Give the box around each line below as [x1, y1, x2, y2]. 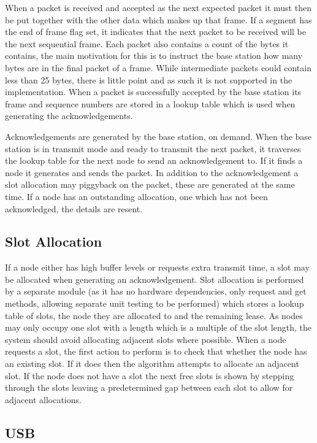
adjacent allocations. [5, 393, 82, 406]
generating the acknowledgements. [5, 109, 133, 122]
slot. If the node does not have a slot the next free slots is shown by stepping [5, 369, 294, 382]
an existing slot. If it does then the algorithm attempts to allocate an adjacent [5, 357, 299, 370]
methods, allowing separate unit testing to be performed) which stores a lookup [5, 297, 304, 310]
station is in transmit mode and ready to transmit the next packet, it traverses [5, 142, 301, 155]
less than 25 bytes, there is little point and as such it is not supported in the [5, 73, 292, 86]
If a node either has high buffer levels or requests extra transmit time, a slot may [5, 261, 310, 274]
